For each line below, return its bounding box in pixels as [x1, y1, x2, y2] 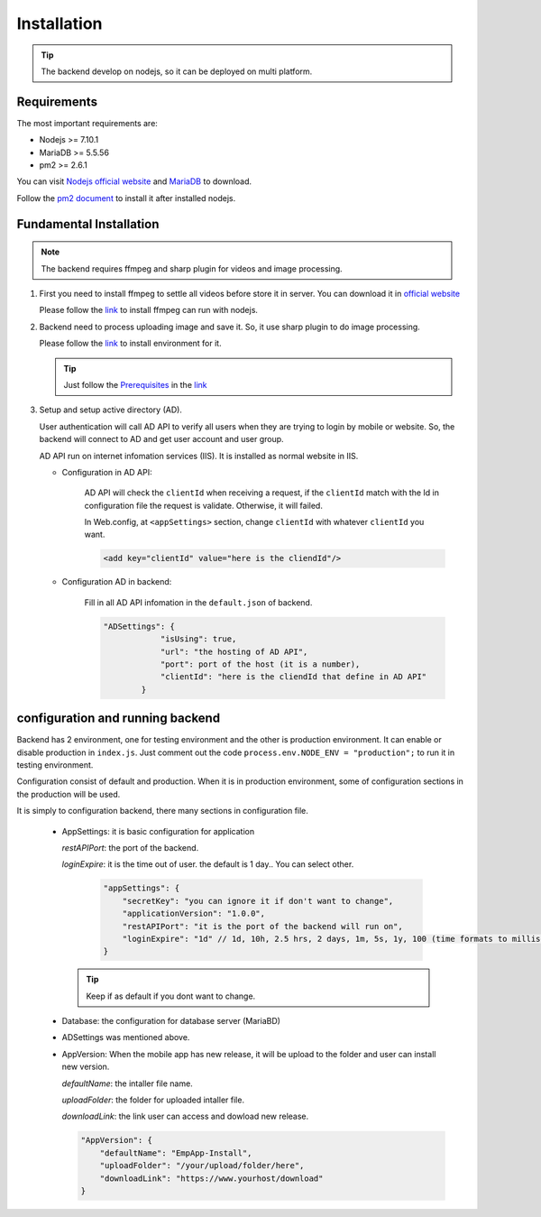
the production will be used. [16, 788, 121, 799]
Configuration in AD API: [61, 466, 152, 477]
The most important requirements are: [16, 117, 158, 128]
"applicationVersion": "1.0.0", [122, 908, 266, 919]
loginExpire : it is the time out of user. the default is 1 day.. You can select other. [61, 859, 354, 870]
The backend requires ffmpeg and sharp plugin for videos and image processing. [41, 263, 343, 274]
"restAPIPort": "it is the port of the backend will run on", [122, 921, 403, 931]
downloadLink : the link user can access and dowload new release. [61, 1111, 309, 1122]
